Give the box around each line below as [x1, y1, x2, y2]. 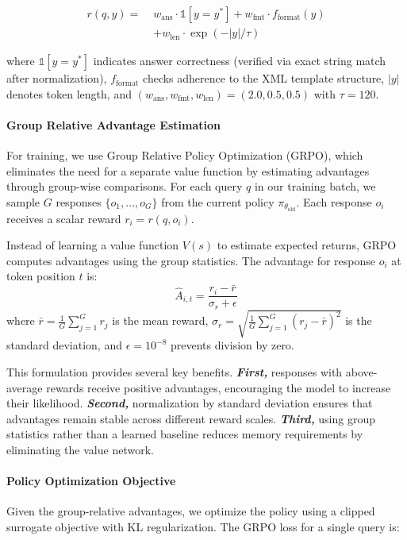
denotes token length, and [6, 85, 132, 102]
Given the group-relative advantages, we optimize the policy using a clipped [6, 503, 375, 519]
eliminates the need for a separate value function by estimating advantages [6, 162, 370, 179]
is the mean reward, [112, 312, 209, 329]
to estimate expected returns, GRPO [217, 237, 397, 253]
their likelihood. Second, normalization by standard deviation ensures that [6, 395, 373, 411]
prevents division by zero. [170, 337, 294, 353]
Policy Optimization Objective [6, 472, 176, 489]
